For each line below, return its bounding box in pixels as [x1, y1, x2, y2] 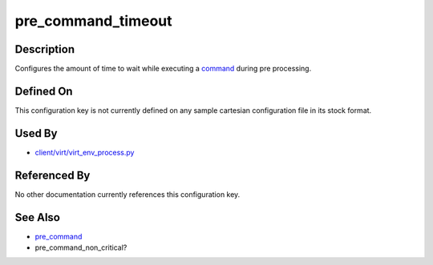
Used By [14, 126, 58, 140]
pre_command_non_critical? [34, 243, 127, 252]
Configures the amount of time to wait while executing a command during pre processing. [14, 64, 312, 74]
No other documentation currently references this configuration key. [14, 189, 241, 199]
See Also [14, 211, 60, 224]
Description [14, 42, 75, 56]
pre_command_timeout [14, 12, 172, 30]
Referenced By [14, 168, 91, 182]
